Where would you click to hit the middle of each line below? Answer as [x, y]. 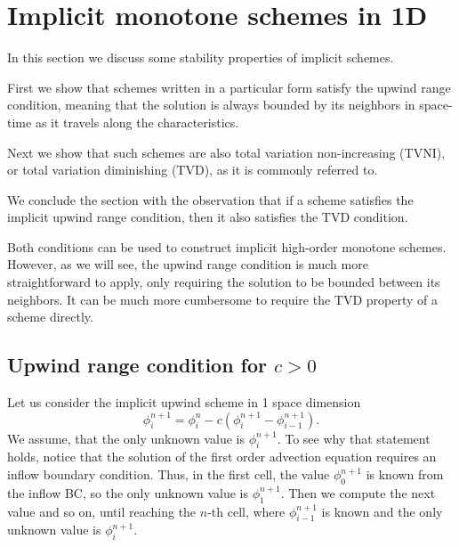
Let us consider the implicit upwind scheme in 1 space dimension [184, 402]
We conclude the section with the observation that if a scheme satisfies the [210, 199]
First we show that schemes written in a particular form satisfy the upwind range [229, 87]
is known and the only [382, 511]
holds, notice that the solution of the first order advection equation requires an [222, 457]
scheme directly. [50, 317]
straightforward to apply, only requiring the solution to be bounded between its [224, 282]
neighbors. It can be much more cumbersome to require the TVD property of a [222, 299]
